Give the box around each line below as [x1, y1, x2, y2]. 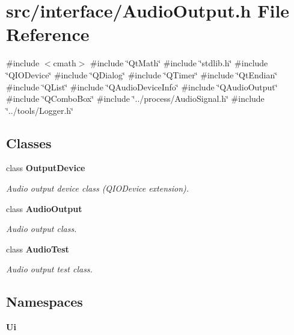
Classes [6, 133, 52, 152]
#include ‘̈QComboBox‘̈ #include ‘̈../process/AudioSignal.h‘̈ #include [6, 92, 265, 105]
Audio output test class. [6, 263, 93, 275]
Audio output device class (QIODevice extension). [6, 182, 189, 195]
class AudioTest [6, 242, 69, 255]
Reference [6, 22, 90, 46]
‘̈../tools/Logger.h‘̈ [6, 104, 73, 116]
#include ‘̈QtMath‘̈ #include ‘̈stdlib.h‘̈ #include [90, 57, 268, 69]
